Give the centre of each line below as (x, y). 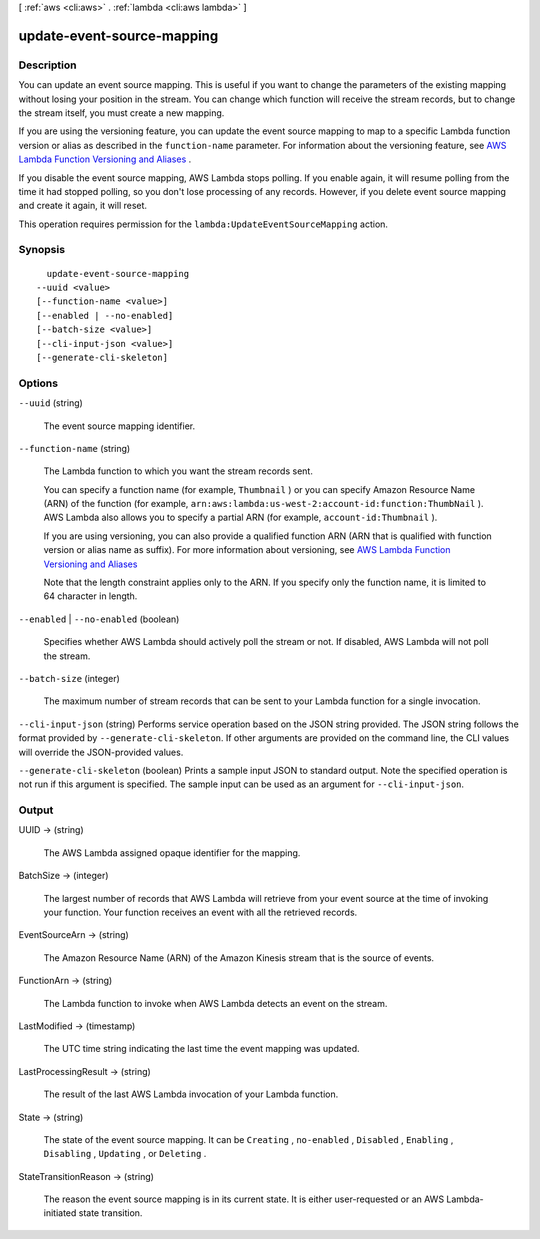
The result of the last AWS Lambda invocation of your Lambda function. (191, 1094)
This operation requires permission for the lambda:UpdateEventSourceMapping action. (203, 224)
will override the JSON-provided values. (101, 752)
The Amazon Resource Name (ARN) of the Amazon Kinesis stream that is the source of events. (239, 957)
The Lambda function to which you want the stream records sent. (178, 471)
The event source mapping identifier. (119, 426)
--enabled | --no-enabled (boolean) (99, 619)
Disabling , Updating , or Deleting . (125, 1154)
